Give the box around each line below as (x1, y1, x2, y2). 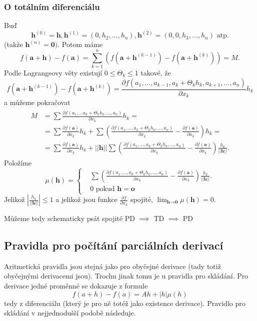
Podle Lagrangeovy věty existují (4, 67, 102, 77)
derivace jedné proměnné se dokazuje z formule (4, 280, 148, 290)
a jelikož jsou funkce (55, 194, 117, 204)
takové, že (140, 67, 171, 77)
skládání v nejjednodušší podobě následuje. (4, 307, 136, 318)
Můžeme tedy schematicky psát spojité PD (4, 213, 135, 223)
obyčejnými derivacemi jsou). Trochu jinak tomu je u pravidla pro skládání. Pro (4, 270, 248, 281)
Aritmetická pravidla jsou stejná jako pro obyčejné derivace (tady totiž (4, 260, 221, 271)
